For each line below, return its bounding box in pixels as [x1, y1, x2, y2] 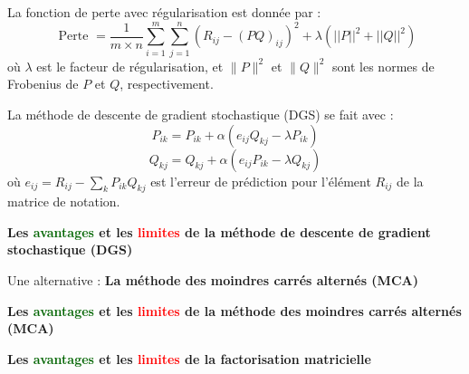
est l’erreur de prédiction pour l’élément [150, 171, 371, 190]
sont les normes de [332, 56, 435, 75]
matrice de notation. [7, 192, 120, 211]
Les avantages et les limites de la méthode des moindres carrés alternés [7, 301, 462, 320]
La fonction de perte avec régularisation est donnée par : [7, 3, 321, 21]
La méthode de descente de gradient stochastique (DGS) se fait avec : [7, 104, 394, 123]
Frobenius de [7, 74, 79, 93]
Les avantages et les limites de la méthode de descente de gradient [7, 222, 431, 241]
